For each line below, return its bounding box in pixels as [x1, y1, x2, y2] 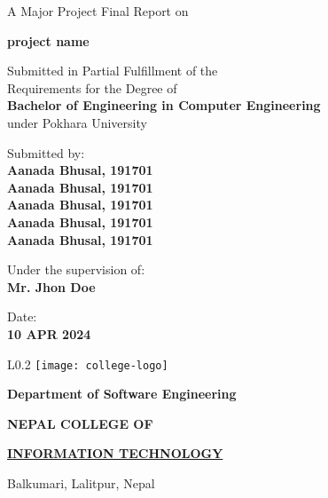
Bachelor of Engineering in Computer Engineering [7, 96, 321, 115]
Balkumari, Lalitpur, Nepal [7, 473, 155, 492]
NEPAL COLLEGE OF [7, 414, 153, 432]
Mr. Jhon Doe [7, 277, 96, 296]
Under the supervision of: [7, 260, 145, 279]
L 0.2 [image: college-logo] [7, 354, 168, 373]
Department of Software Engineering [7, 384, 237, 403]
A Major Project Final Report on [7, 2, 189, 20]
